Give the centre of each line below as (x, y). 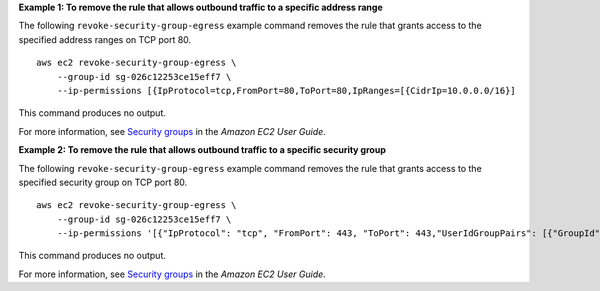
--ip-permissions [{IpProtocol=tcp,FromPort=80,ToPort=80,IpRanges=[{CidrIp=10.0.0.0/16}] (286, 90)
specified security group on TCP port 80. (103, 182)
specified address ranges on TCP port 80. (105, 39)
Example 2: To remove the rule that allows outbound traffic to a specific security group (202, 150)
